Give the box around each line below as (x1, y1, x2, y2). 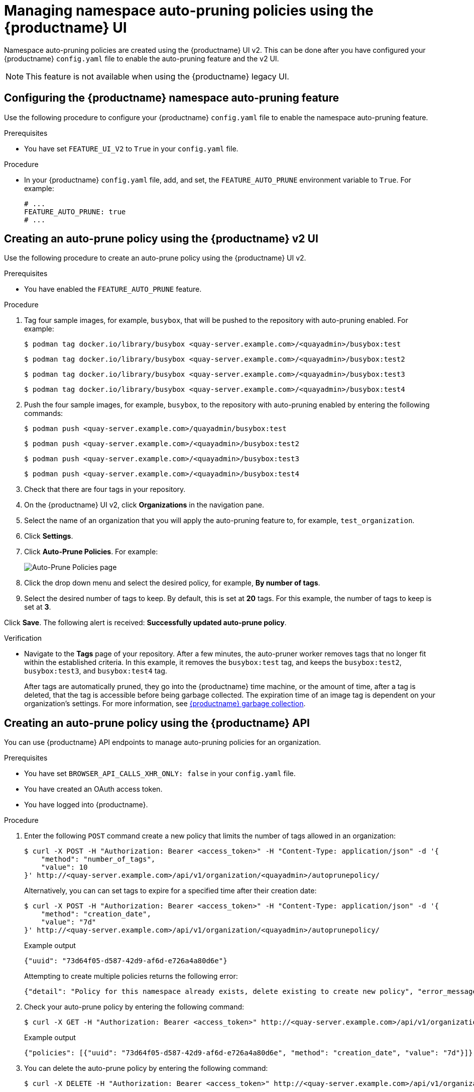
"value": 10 (41, 863, 88, 872)
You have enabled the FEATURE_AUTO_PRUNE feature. (24, 285, 202, 294)
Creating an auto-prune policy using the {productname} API (4, 716, 310, 729)
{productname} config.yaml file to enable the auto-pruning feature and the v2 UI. (4, 54, 279, 63)
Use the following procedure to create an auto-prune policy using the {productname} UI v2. (4, 254, 306, 263)
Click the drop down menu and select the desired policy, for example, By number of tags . (24, 578, 320, 587)
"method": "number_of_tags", (41, 855, 156, 864)
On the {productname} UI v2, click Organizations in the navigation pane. (24, 500, 265, 510)
